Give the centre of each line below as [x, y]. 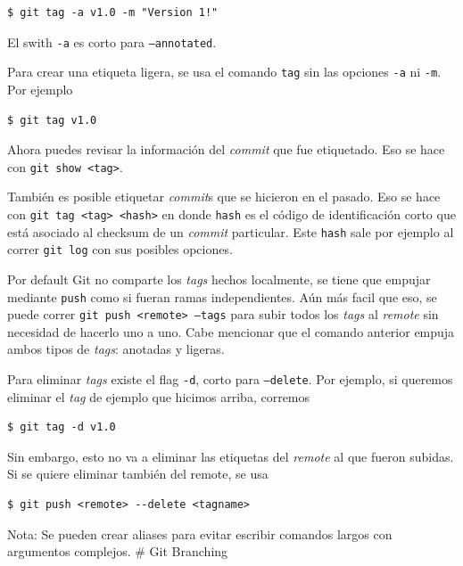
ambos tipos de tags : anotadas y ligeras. [116, 349]
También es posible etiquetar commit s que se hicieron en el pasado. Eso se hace [224, 197]
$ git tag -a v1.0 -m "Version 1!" [113, 12]
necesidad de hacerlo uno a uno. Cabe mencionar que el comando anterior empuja [231, 331]
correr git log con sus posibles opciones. [120, 249]
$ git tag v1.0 [52, 120]
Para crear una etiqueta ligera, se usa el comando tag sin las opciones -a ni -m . [224, 72]
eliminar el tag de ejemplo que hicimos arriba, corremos [159, 396]
